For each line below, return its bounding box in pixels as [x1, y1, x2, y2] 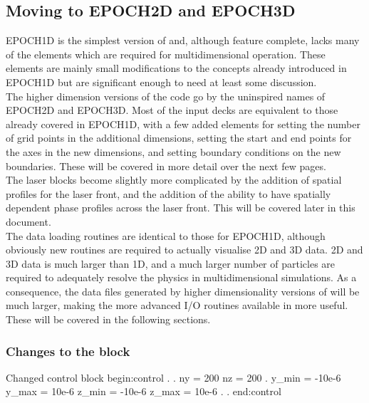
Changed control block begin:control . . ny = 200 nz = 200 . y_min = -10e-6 [6, 370, 341, 384]
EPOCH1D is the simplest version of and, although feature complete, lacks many [6, 33, 360, 48]
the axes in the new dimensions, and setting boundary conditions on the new [6, 144, 341, 159]
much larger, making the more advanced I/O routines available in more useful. [6, 298, 348, 313]
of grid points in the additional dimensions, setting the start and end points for [6, 130, 352, 145]
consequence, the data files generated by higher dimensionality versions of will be [6, 283, 360, 298]
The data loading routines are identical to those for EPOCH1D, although [6, 228, 326, 243]
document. [6, 214, 51, 229]
